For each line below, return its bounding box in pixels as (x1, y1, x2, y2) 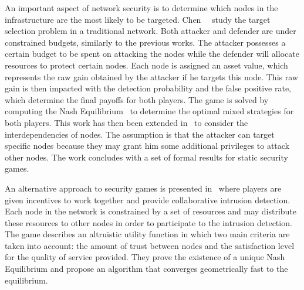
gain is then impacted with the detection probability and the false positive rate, (5, 82, 291, 94)
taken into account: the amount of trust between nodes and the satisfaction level (5, 239, 295, 251)
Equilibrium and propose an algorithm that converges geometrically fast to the (5, 262, 288, 275)
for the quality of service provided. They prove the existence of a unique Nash (5, 251, 285, 263)
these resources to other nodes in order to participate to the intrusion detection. (5, 216, 292, 228)
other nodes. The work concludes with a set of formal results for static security (5, 151, 288, 163)
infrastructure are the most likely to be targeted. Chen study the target (5, 13, 271, 25)
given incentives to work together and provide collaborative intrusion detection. (5, 193, 291, 206)
